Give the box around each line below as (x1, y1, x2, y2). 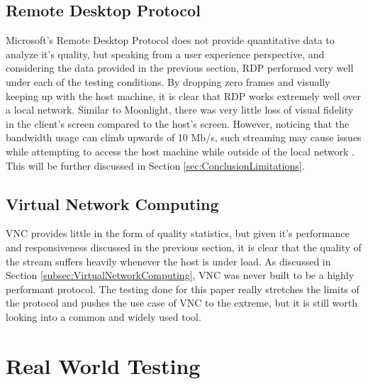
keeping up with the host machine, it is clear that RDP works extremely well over (6, 88, 362, 103)
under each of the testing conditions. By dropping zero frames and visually (6, 74, 330, 89)
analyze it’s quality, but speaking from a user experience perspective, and (6, 46, 325, 61)
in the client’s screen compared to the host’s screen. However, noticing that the (6, 116, 350, 131)
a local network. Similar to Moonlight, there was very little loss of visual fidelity (6, 102, 354, 117)
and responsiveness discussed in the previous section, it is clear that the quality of (6, 239, 362, 254)
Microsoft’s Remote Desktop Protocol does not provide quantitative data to (6, 33, 335, 48)
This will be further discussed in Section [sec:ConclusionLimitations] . (6, 158, 305, 172)
